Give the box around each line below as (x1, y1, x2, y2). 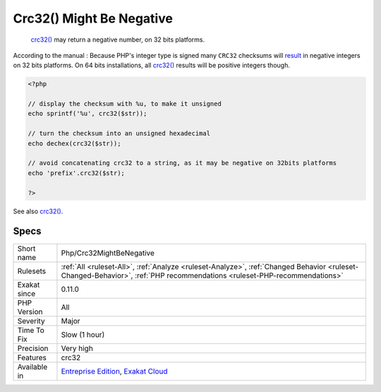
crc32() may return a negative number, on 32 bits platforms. (30, 35, 205, 44)
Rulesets (17, 266, 46, 275)
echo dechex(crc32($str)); (28, 139, 121, 148)
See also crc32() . (13, 207, 64, 215)
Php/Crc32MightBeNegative (61, 248, 155, 258)
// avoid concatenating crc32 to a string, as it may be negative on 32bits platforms (28, 159, 337, 167)
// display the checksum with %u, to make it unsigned (28, 100, 222, 108)
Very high (61, 343, 93, 353)
